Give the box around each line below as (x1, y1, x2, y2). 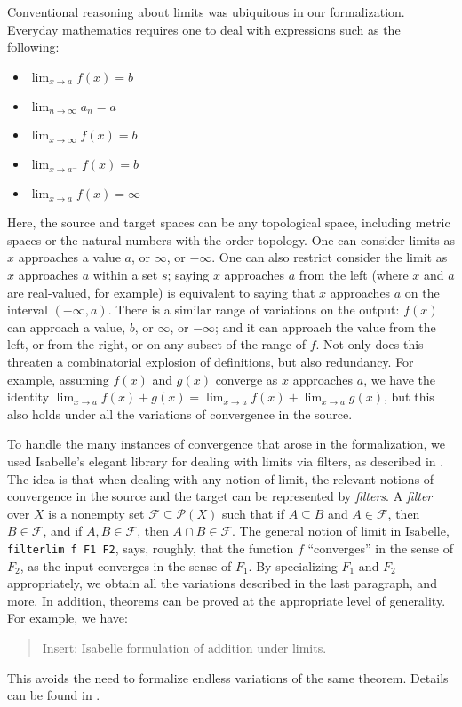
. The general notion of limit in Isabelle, (232, 521, 450, 540)
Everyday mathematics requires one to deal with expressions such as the (7, 20, 401, 38)
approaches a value (18, 248, 121, 266)
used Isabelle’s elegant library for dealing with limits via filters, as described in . (7, 451, 444, 470)
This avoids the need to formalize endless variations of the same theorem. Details (7, 668, 449, 687)
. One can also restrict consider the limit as (211, 248, 448, 266)
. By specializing (248, 556, 338, 575)
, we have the (363, 369, 436, 388)
